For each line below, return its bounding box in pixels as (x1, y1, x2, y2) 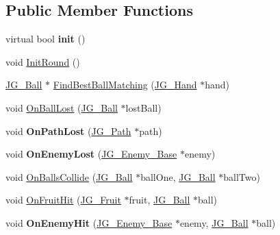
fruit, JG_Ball (129, 193, 190, 207)
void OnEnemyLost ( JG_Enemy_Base (5, 147, 177, 161)
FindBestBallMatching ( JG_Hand (53, 77, 197, 92)
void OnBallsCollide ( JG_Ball (5, 169, 133, 184)
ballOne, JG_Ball (140, 169, 216, 184)
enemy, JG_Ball (179, 215, 249, 230)
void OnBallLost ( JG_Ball (5, 100, 118, 114)
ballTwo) (223, 169, 260, 184)
